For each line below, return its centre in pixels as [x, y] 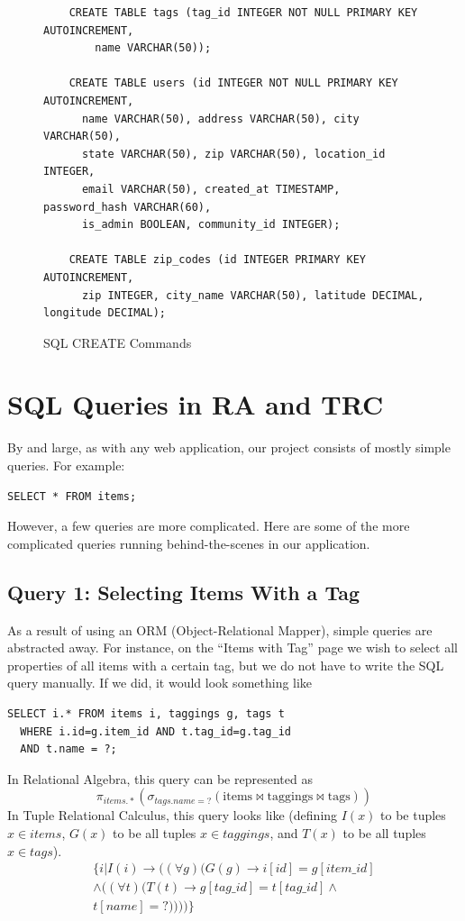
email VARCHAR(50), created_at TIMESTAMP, [211, 189]
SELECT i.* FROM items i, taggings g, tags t [146, 713]
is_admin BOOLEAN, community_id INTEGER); [211, 225]
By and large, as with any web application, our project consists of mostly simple [229, 447]
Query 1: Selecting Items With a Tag [183, 592]
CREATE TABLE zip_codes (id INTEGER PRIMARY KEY [217, 260]
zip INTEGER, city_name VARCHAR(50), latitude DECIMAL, [253, 295]
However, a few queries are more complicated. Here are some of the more [209, 526]
